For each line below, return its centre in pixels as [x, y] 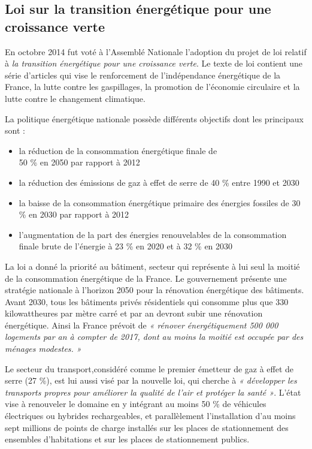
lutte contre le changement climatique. [75, 98]
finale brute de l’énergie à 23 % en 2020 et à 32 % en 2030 [126, 246]
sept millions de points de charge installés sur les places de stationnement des [147, 427]
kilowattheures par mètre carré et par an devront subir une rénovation [134, 313]
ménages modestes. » [43, 349]
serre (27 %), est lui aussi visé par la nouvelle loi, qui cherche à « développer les [151, 380]
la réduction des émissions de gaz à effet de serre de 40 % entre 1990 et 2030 [159, 182]
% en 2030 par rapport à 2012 [74, 214]
